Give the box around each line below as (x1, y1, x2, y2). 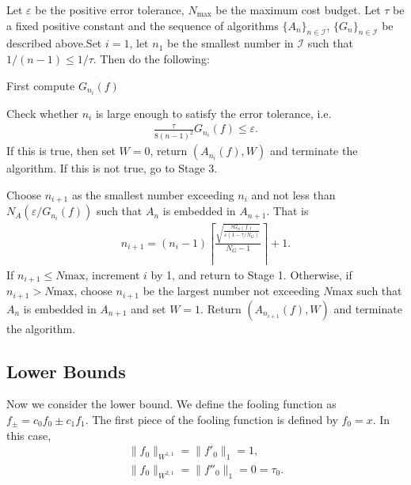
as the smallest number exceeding (71, 186, 234, 203)
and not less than (251, 186, 336, 203)
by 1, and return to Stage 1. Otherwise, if (150, 266, 352, 282)
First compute (6, 77, 75, 93)
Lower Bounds (6, 358, 126, 383)
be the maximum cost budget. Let (215, 2, 381, 17)
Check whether (6, 104, 79, 121)
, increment (85, 266, 140, 282)
